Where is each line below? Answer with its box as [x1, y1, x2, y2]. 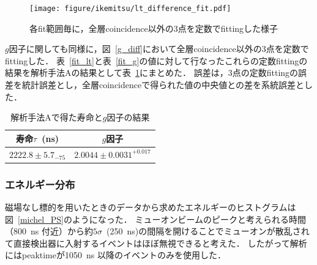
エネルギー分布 [5, 176, 75, 192]
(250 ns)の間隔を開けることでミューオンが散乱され [106, 225, 310, 237]
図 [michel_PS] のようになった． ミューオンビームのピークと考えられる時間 [5, 212, 307, 225]
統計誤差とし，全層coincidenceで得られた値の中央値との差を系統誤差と [21, 78, 305, 91]
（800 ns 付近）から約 [5, 225, 93, 237]
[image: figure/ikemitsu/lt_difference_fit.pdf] [29, 4, 231, 13]
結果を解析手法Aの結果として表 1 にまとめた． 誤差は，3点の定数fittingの [5, 66, 299, 79]
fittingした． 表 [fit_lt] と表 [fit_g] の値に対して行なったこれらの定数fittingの [5, 54, 308, 67]
